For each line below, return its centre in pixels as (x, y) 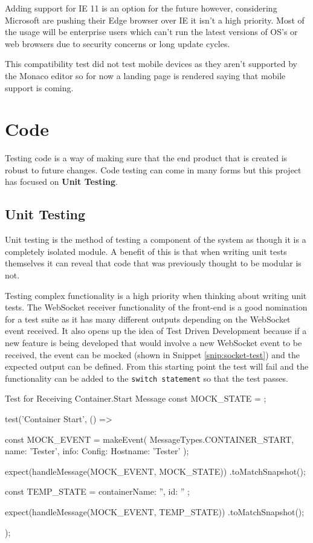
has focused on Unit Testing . (61, 182)
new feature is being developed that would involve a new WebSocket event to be (153, 343)
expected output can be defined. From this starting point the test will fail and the (157, 366)
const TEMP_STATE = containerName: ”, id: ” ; (98, 491)
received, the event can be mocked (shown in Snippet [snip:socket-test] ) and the (153, 354)
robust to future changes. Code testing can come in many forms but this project (153, 169)
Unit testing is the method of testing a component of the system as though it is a (156, 239)
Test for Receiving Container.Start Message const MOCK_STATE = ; (136, 398)
